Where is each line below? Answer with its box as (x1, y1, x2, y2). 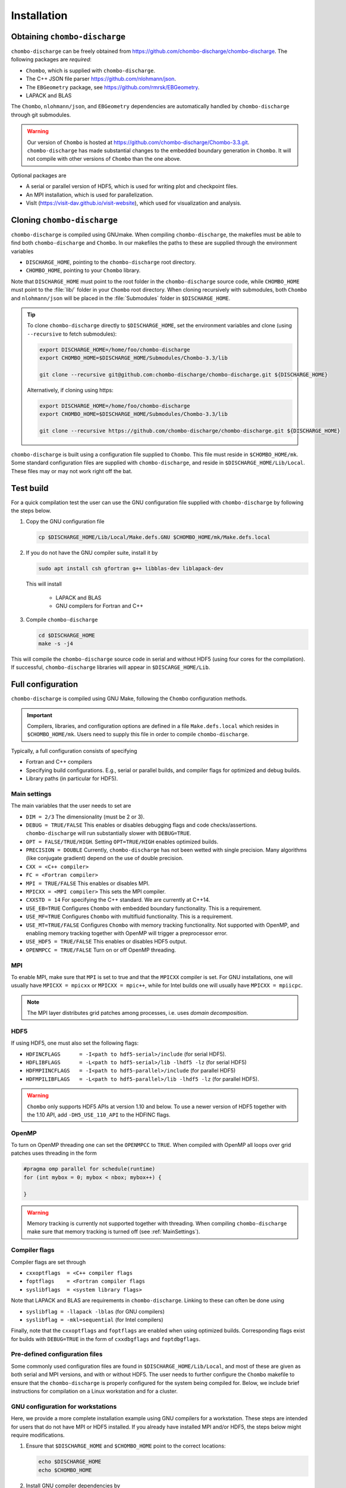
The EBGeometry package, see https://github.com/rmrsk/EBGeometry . (26, 83, 200, 90)
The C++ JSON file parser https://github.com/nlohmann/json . (26, 75, 177, 83)
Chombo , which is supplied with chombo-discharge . (26, 67, 156, 74)
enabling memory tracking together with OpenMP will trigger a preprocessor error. (26, 929, 228, 937)
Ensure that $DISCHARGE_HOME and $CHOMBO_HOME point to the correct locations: (26, 1442, 226, 1449)
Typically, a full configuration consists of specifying (11, 747, 137, 754)
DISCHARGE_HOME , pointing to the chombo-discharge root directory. (26, 259, 196, 265)
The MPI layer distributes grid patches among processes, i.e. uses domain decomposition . (27, 1009, 249, 1017)
